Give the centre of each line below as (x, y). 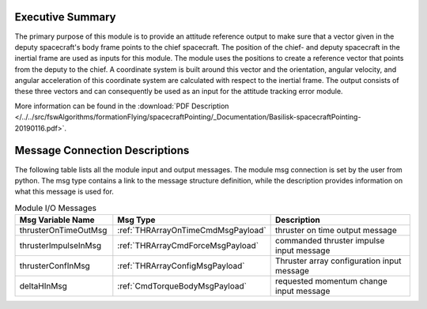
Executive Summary (65, 17)
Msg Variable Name (57, 220)
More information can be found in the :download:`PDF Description (122, 106)
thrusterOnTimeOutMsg (63, 231)
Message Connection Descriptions (102, 151)
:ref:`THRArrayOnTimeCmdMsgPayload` (192, 231)
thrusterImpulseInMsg (60, 246)
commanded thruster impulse (330, 241)
